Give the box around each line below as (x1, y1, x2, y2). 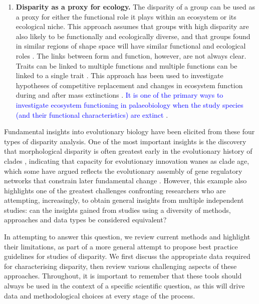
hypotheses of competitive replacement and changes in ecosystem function (16, 80, 243, 90)
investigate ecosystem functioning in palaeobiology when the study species (16, 99, 243, 110)
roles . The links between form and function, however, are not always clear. (16, 50, 246, 61)
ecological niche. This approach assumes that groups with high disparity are (16, 21, 249, 32)
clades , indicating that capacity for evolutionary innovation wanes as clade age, (4, 155, 249, 166)
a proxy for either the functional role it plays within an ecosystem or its (16, 11, 236, 22)
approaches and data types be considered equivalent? (4, 214, 167, 225)
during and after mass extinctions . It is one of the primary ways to (16, 90, 223, 100)
